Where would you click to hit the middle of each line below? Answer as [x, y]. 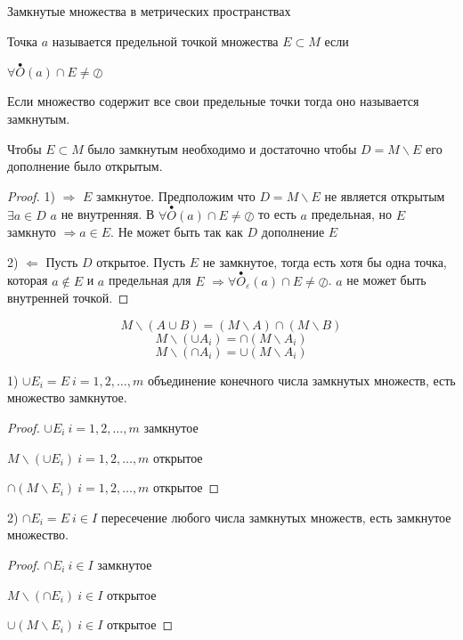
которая [28, 280]
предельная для [150, 280]
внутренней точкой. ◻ [68, 298]
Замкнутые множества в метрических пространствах [149, 11]
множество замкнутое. [67, 397]
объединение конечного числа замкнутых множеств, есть [301, 380]
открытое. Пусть [141, 261]
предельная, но [352, 214]
